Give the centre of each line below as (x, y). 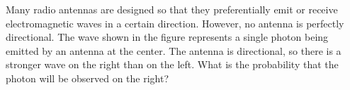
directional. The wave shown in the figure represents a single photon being (167, 37)
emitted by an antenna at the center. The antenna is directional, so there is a (174, 50)
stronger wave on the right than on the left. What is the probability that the (172, 64)
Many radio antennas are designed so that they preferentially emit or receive (172, 9)
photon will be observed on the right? (87, 78)
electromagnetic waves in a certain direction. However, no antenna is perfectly (175, 23)
